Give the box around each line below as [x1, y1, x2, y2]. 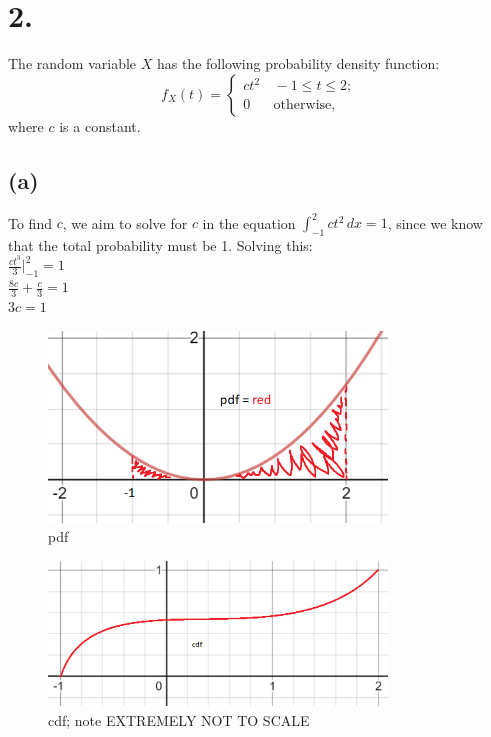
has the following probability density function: [156, 53, 440, 74]
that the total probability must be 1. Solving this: [8, 234, 313, 255]
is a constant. [59, 115, 141, 136]
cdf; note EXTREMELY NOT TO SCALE [48, 709, 310, 730]
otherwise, [273, 98, 336, 113]
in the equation [202, 212, 296, 233]
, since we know [387, 212, 483, 233]
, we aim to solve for [62, 212, 188, 233]
